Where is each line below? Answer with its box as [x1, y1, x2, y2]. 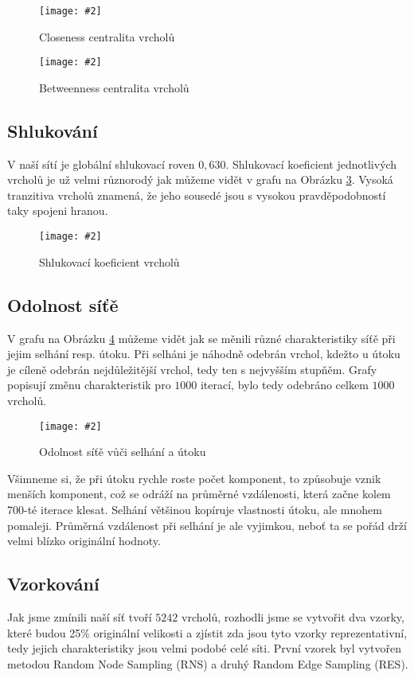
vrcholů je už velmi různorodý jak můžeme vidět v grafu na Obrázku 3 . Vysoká [7, 171, 393, 188]
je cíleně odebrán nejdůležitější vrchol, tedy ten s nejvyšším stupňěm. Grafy [7, 360, 377, 377]
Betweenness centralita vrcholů [39, 79, 189, 95]
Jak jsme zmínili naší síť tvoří [7, 608, 152, 625]
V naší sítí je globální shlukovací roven [7, 155, 195, 172]
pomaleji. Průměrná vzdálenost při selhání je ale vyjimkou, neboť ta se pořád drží [7, 516, 407, 533]
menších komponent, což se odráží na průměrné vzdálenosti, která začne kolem [7, 485, 391, 502]
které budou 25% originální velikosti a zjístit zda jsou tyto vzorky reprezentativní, [7, 624, 408, 641]
